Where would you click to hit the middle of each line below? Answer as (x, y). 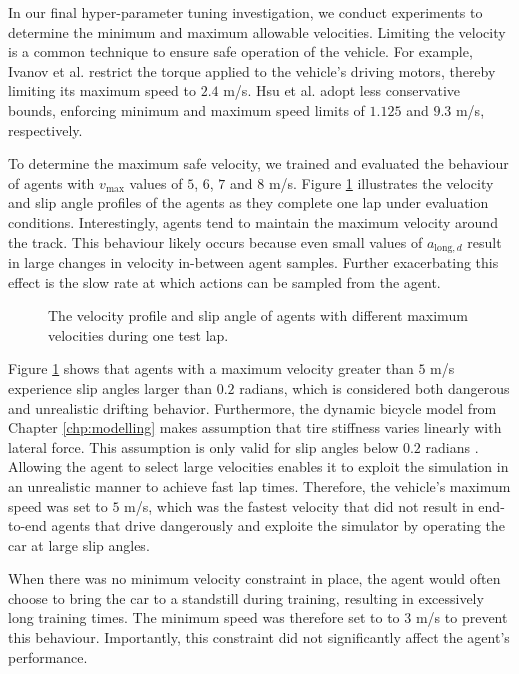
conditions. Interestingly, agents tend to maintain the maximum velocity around (253, 221)
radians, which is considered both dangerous (374, 387)
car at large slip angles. (79, 544)
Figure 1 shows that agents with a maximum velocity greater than (211, 368)
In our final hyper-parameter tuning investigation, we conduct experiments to (245, 12)
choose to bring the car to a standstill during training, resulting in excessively (246, 597)
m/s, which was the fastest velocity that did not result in (299, 505)
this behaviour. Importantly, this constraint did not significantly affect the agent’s (259, 637)
